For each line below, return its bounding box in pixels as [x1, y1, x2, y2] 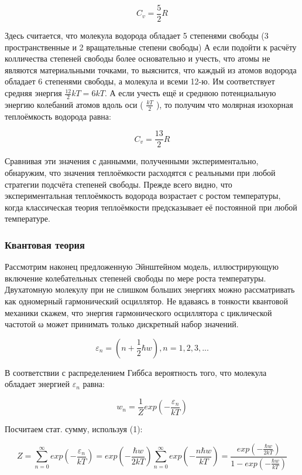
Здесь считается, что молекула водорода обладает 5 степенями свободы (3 [5, 29, 269, 42]
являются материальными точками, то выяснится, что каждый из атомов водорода [5, 63, 297, 76]
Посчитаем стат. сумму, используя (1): [5, 423, 143, 435]
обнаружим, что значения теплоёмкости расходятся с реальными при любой [5, 166, 276, 178]
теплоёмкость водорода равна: [5, 110, 111, 122]
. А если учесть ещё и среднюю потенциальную [104, 87, 276, 99]
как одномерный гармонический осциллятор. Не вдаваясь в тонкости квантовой [5, 294, 289, 307]
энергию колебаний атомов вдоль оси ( [5, 98, 143, 110]
